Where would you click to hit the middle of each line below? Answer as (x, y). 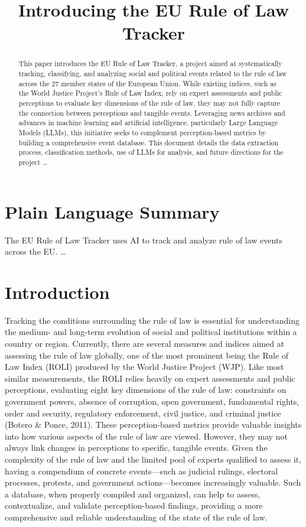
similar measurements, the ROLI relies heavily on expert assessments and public (150, 378)
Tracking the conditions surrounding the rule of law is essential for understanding (152, 320)
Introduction (57, 292)
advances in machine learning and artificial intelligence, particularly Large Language (148, 123)
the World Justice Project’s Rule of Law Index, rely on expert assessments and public (150, 93)
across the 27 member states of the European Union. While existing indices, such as (147, 83)
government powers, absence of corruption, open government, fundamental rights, (152, 401)
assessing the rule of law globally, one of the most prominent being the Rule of (147, 355)
